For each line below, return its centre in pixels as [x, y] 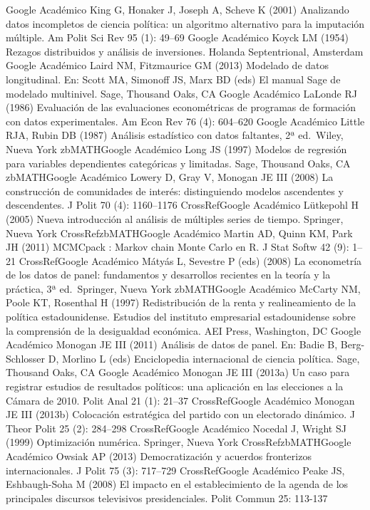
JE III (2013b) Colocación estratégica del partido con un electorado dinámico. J [180, 414]
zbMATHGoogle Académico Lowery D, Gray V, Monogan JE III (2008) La [170, 177]
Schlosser [26, 358]
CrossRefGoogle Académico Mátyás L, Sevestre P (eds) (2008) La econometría [190, 260]
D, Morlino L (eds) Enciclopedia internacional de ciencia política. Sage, [204, 358]
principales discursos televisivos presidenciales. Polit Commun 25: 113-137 [167, 498]
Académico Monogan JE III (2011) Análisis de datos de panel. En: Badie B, [172, 344]
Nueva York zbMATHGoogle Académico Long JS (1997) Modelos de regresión [176, 149]
